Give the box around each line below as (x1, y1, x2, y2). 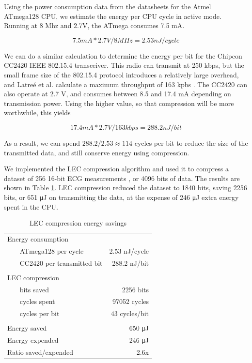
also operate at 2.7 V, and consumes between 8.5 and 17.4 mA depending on (4, 89, 231, 99)
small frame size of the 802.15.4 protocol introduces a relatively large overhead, (4, 69, 239, 79)
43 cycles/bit (110, 308, 149, 318)
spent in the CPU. (4, 201, 58, 212)
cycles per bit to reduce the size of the (134, 137, 248, 148)
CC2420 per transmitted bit (19, 257, 103, 268)
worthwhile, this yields (4, 107, 71, 118)
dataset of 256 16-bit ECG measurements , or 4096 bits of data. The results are (4, 173, 240, 183)
